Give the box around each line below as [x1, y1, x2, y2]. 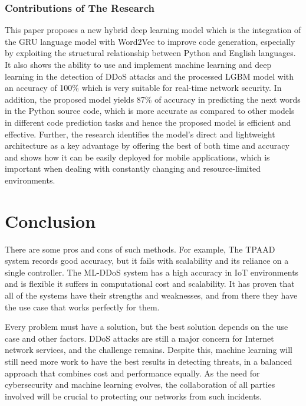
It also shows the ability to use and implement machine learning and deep [5, 58, 272, 70]
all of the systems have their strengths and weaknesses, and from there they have [5, 289, 298, 302]
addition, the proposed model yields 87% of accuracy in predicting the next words [5, 93, 301, 105]
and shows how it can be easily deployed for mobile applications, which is [5, 150, 270, 163]
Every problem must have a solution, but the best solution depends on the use [5, 320, 288, 333]
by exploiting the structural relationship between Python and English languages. [5, 47, 296, 59]
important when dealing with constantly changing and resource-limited [5, 162, 261, 175]
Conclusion [5, 208, 96, 233]
